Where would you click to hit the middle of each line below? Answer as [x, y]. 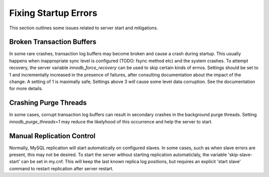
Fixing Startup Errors [53, 13]
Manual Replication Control [52, 136]
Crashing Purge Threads [48, 103]
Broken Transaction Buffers [53, 42]
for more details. [26, 88]
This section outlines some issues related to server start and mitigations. [84, 28]
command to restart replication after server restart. [62, 169]
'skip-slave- [240, 155]
